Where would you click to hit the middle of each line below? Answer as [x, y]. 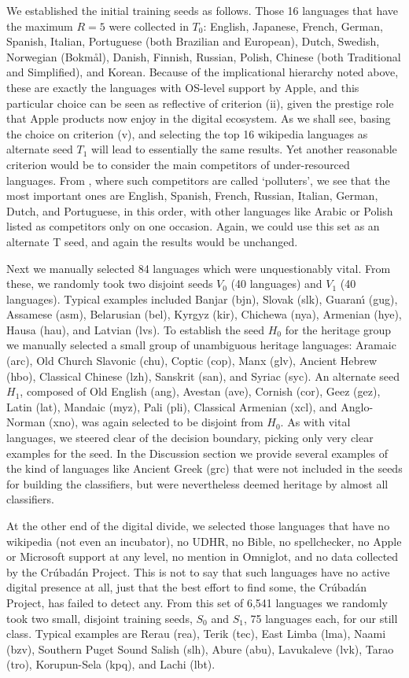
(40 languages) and [276, 284]
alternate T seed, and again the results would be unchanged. [152, 241]
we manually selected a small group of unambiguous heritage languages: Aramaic [201, 345]
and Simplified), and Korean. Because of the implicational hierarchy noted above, [203, 72]
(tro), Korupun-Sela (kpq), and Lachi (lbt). [111, 664]
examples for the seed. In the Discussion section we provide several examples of [197, 453]
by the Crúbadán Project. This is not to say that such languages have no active [198, 571]
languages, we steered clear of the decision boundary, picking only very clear [190, 438]
